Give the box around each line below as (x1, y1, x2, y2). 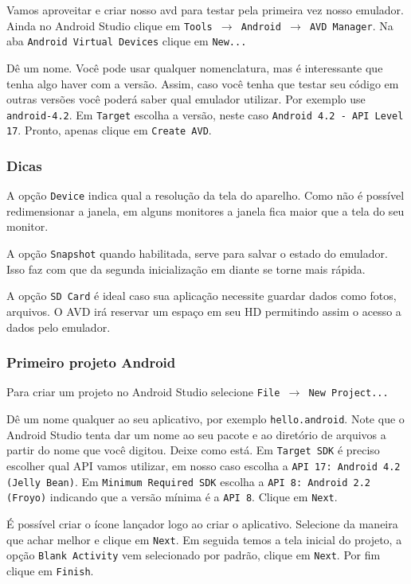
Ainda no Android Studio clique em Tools (6, 17, 213, 33)
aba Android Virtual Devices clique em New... (6, 33, 247, 49)
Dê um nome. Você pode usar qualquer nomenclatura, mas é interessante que (6, 59, 383, 76)
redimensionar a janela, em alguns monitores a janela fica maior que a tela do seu (6, 202, 405, 219)
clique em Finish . (6, 562, 94, 578)
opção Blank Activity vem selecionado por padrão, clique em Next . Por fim (6, 547, 381, 563)
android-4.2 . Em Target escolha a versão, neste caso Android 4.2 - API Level (6, 106, 404, 123)
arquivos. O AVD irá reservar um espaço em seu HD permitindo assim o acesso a (6, 302, 401, 319)
